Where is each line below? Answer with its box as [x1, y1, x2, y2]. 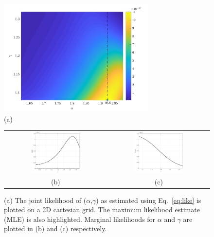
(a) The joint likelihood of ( [4, 195, 87, 205]
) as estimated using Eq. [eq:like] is [96, 195, 201, 205]
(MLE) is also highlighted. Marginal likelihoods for [4, 214, 156, 224]
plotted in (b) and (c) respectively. [4, 223, 107, 234]
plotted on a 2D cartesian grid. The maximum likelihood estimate [4, 204, 200, 215]
